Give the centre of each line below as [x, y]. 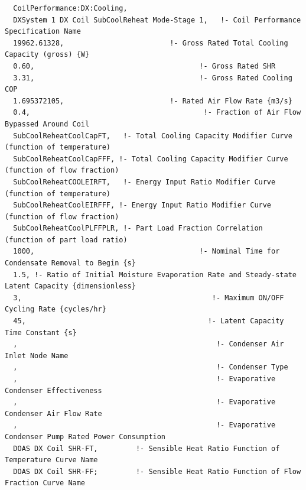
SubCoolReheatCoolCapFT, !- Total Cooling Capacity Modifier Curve [153, 136]
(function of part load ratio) [66, 240]
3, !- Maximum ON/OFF [149, 298]
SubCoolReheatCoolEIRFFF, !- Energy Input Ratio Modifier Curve [142, 205]
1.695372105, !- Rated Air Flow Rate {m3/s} [153, 101]
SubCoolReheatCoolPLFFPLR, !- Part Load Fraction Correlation [138, 228]
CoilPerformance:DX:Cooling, [70, 8]
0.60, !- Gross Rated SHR [144, 66]
